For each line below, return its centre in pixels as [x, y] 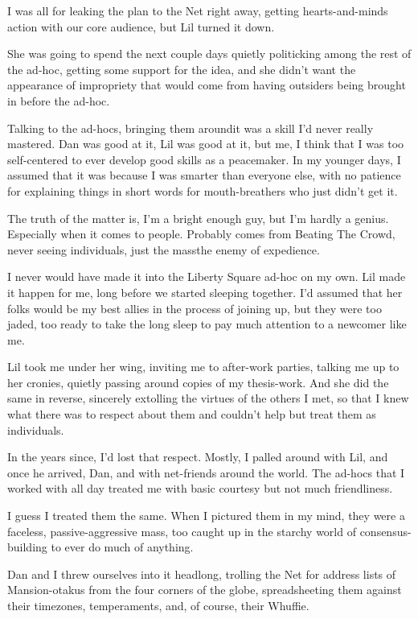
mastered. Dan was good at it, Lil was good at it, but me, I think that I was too [206, 144]
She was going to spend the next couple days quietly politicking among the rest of [209, 54]
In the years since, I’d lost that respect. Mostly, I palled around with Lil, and [198, 457]
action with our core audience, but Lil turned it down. [141, 26]
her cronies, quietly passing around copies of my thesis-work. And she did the [198, 382]
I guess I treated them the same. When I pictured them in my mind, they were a [206, 516]
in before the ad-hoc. [59, 100]
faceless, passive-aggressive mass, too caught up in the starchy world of [182, 531]
